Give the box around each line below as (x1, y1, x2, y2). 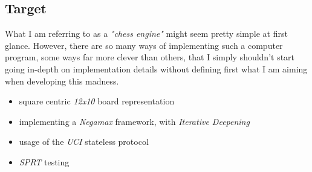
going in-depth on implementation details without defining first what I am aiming (5, 62, 308, 75)
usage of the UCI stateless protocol (19, 135, 149, 148)
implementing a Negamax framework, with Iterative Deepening (19, 115, 250, 127)
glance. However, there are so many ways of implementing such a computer (5, 39, 283, 51)
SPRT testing (19, 155, 70, 168)
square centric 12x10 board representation (19, 95, 175, 107)
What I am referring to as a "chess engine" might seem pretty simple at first (5, 27, 288, 40)
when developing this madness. (5, 74, 119, 87)
